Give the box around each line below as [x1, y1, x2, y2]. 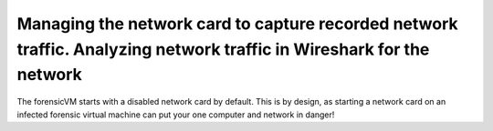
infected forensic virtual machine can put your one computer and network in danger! [16, 109, 335, 120]
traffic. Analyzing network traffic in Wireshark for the [16, 39, 430, 59]
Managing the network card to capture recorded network [16, 14, 458, 34]
